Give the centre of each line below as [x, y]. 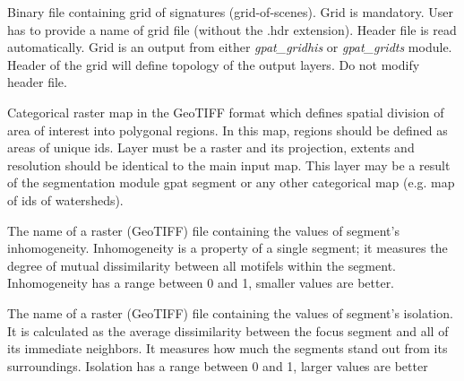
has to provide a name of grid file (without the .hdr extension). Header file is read [232, 29]
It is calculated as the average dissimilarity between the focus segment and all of [228, 330]
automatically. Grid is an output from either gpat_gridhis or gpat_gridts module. [230, 47]
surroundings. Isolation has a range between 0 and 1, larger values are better [218, 365]
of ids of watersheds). [65, 199]
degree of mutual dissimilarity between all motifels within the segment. [202, 265]
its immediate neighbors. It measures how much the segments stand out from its [228, 348]
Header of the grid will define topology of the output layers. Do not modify [214, 64]
